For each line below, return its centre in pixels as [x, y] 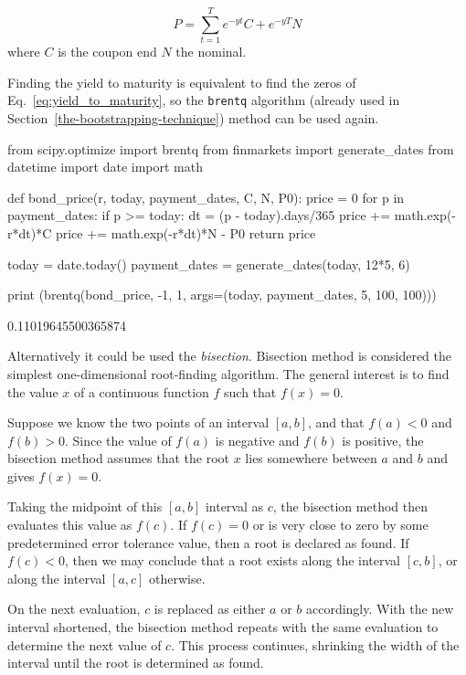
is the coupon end [107, 52]
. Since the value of [118, 440]
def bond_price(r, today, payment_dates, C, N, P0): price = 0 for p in [206, 197]
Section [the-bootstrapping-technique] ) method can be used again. [193, 117]
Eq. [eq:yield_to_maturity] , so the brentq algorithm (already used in [204, 100]
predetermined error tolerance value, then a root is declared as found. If [208, 542]
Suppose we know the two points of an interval [138, 422]
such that [250, 391]
